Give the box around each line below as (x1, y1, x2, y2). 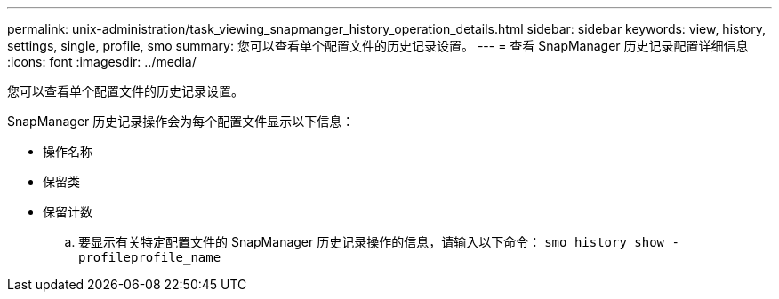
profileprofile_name (78, 250, 221, 264)
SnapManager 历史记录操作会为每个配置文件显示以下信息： (7, 114, 355, 129)
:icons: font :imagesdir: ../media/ (7, 54, 197, 69)
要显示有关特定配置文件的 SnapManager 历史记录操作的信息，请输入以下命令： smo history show (78, 234, 665, 249)
